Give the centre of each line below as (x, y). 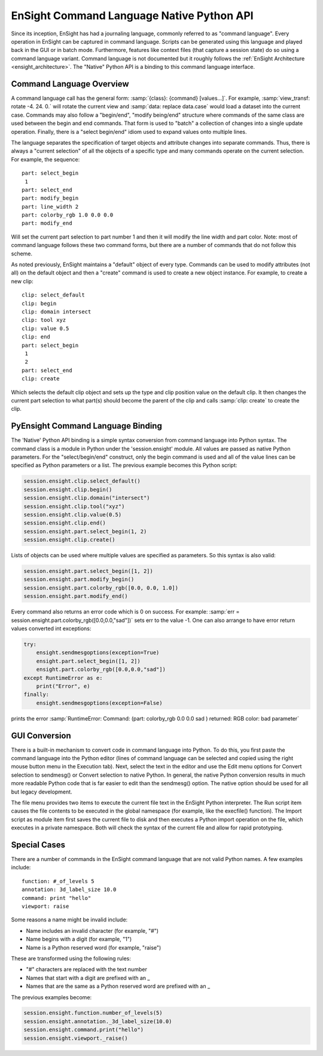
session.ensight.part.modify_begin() (79, 579)
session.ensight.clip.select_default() (82, 481)
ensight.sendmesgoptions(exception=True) (98, 653)
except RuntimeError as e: (63, 678)
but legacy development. (42, 792)
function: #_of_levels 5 (58, 881)
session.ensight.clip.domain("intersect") (87, 498)
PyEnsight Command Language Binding (87, 426)
